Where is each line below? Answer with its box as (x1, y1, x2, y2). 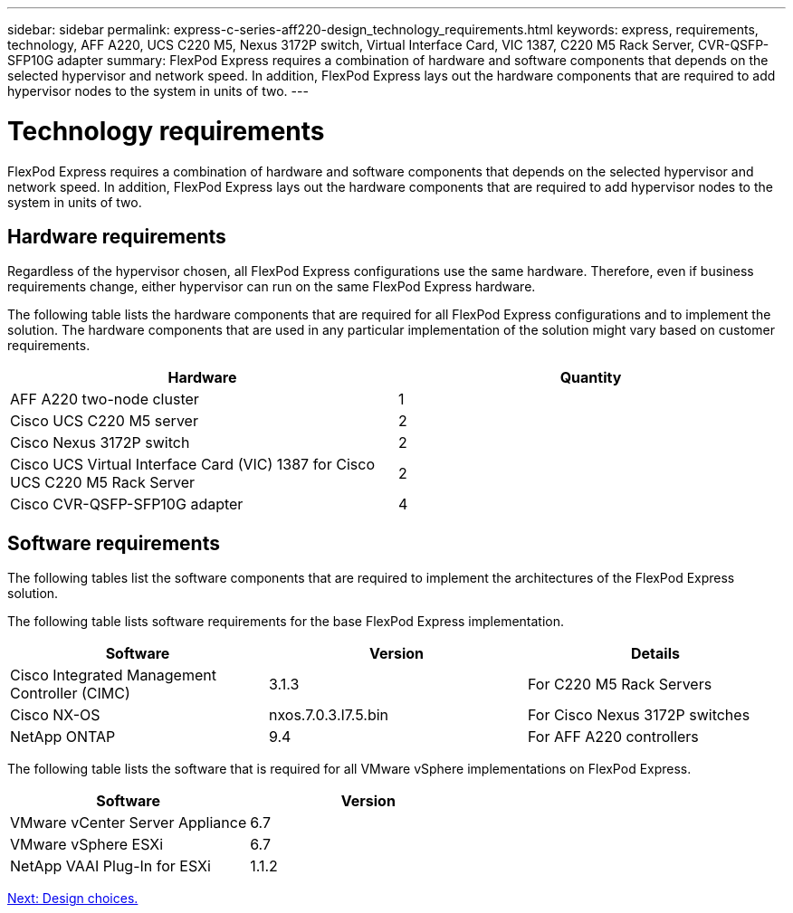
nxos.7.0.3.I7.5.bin (268, 706, 389, 725)
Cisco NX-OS (10, 706, 100, 725)
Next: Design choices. (7, 890, 139, 907)
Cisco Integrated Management (10, 666, 216, 685)
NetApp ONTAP (10, 728, 116, 747)
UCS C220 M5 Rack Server (10, 473, 196, 492)
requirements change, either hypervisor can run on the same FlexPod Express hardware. (7, 279, 536, 295)
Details (631, 644, 680, 663)
